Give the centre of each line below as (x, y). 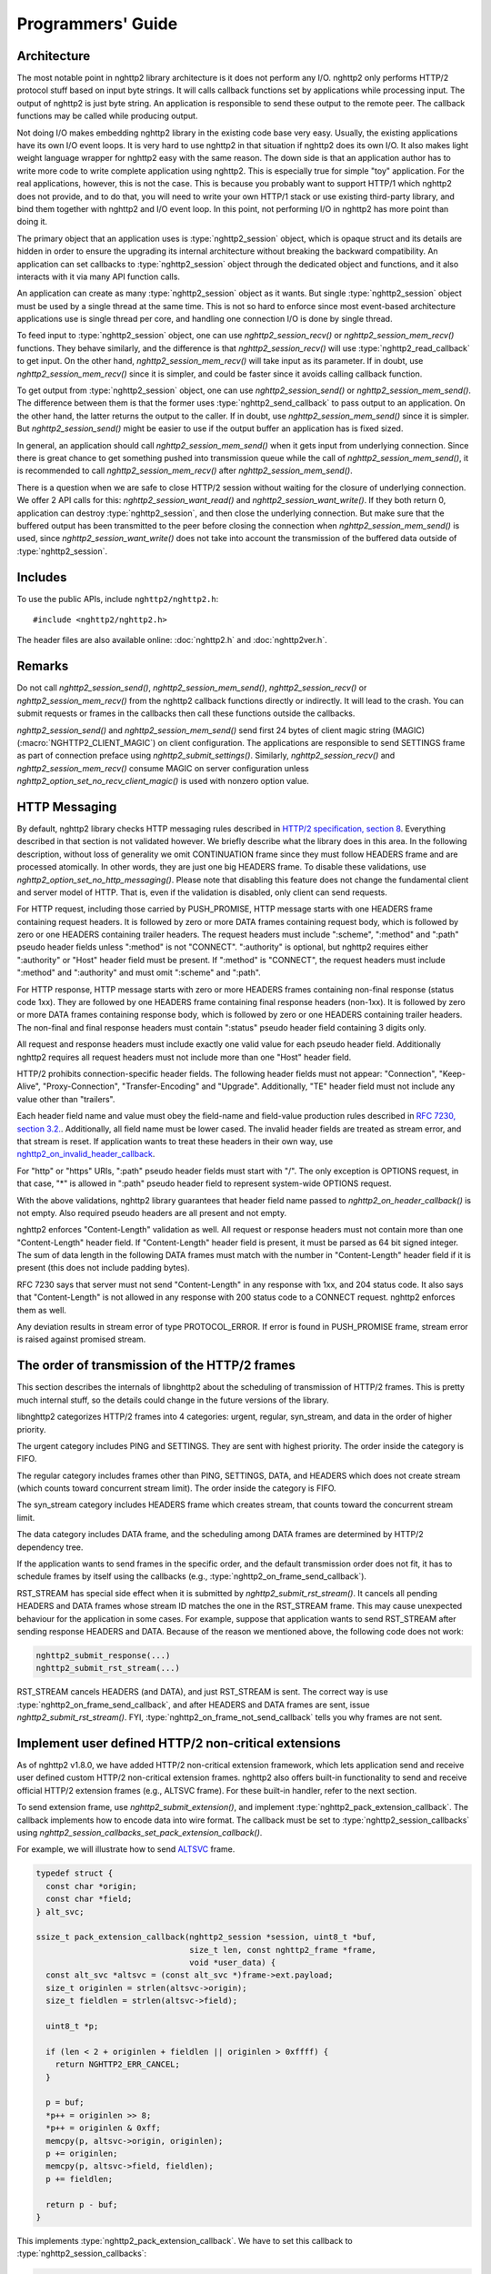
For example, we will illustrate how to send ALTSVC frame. (126, 1849)
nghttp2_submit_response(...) (103, 1655)
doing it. (32, 222)
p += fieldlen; (80, 2179)
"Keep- (452, 1074)
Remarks (43, 666)
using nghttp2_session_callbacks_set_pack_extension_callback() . (140, 1832)
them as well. (42, 1310)
